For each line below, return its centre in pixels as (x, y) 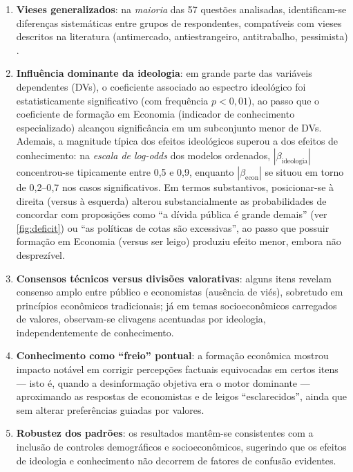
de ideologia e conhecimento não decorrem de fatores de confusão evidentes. (176, 460)
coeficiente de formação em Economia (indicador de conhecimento (155, 114)
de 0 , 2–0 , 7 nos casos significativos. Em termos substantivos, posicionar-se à (175, 187)
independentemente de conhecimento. (95, 332)
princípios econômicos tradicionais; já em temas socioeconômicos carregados (176, 305)
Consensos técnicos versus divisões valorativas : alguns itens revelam (174, 278)
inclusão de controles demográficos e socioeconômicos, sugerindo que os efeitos (181, 447)
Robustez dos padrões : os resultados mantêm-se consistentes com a (165, 433)
